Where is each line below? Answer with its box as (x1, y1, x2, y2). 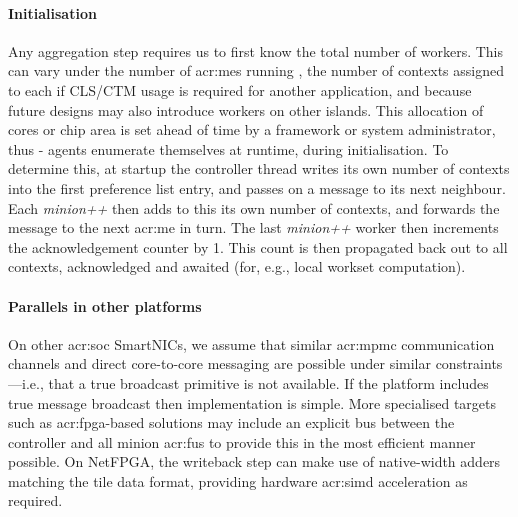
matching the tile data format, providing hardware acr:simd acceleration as (8, 470, 468, 491)
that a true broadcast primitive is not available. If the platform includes (48, 372, 489, 393)
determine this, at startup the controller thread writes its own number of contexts (8, 158, 510, 179)
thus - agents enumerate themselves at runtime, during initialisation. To (8, 138, 449, 159)
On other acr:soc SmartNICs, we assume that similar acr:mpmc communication (8, 333, 495, 354)
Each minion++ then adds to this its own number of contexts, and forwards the (8, 197, 500, 218)
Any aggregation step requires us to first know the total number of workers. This (8, 40, 503, 61)
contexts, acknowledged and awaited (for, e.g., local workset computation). (8, 256, 466, 277)
